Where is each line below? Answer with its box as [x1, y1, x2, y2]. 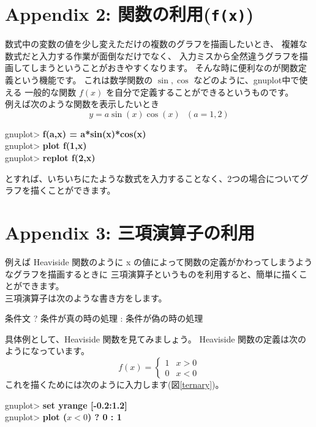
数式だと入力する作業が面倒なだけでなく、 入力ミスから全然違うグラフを [5, 49, 299, 62]
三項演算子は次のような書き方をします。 [5, 291, 167, 304]
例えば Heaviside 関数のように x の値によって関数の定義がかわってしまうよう [5, 255, 313, 268]
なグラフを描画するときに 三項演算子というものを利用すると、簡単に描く [5, 267, 299, 280]
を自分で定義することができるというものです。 [105, 85, 294, 98]
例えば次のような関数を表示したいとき [5, 97, 159, 110]
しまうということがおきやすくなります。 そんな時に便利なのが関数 [30, 61, 298, 74]
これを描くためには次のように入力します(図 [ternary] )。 [5, 378, 224, 391]
